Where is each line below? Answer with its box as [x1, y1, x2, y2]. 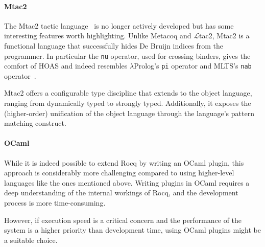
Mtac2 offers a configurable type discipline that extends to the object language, [4, 87, 252, 98]
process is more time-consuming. [4, 197, 106, 208]
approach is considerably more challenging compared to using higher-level [4, 167, 234, 178]
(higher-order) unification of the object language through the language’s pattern [4, 107, 254, 118]
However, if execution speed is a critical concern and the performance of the [4, 214, 242, 225]
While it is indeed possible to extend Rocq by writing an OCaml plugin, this [4, 157, 244, 168]
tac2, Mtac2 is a [199, 30, 250, 41]
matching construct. [4, 118, 66, 128]
